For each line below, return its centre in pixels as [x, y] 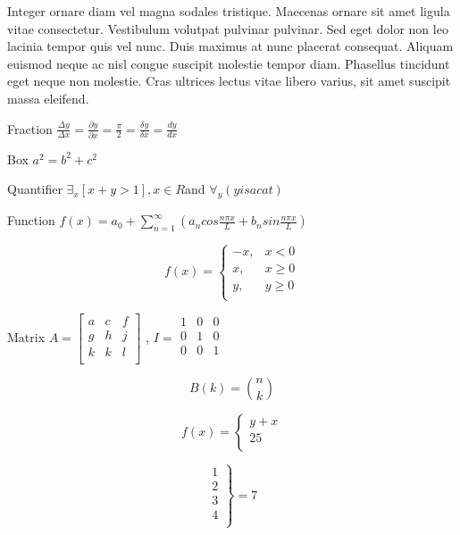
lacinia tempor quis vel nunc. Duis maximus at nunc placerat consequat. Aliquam [230, 46]
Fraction [30, 128]
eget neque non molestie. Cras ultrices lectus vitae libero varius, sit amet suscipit [229, 81]
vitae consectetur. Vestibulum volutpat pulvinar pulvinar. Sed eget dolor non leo [228, 28]
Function [31, 220]
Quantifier [35, 189]
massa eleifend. [48, 98]
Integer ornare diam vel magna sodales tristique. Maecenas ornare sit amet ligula [229, 11]
